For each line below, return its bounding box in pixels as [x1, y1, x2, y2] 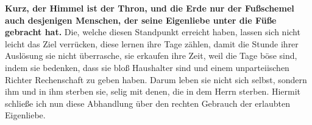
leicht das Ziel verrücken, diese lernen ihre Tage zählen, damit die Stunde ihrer [5, 37, 299, 50]
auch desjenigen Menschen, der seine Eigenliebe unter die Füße [5, 13, 277, 26]
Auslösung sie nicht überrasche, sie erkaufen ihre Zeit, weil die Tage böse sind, [5, 49, 297, 62]
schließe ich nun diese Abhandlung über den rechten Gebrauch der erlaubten [5, 96, 290, 109]
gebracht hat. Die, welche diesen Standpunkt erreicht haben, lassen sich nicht [5, 25, 300, 38]
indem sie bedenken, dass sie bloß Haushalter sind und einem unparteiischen [5, 61, 289, 73]
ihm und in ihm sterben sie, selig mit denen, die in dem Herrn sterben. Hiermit [5, 85, 301, 98]
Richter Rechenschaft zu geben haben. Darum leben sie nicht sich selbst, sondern [5, 73, 307, 86]
